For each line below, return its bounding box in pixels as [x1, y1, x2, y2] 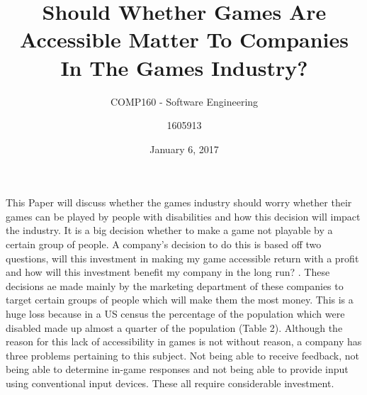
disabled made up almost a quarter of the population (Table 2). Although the [6, 320, 343, 335]
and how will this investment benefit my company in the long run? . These [6, 265, 330, 279]
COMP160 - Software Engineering [110, 94, 259, 109]
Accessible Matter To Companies [19, 25, 349, 54]
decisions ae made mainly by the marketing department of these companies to [6, 278, 344, 293]
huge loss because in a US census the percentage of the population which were [6, 306, 345, 321]
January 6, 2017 [149, 141, 219, 156]
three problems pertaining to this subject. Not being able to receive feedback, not [6, 347, 359, 362]
